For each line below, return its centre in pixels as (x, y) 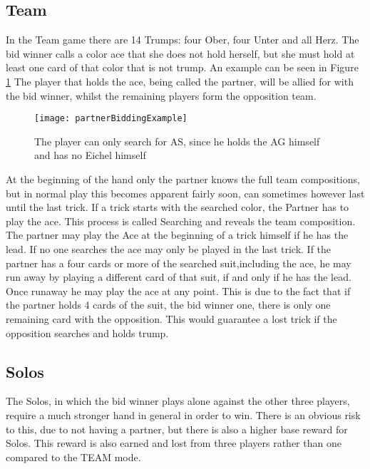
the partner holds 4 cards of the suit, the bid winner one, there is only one (168, 305)
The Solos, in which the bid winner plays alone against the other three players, (178, 401)
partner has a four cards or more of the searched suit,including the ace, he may (179, 263)
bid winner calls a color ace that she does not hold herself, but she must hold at (180, 53)
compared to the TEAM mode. (73, 457)
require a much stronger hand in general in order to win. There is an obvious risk (183, 414)
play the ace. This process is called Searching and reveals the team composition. (181, 221)
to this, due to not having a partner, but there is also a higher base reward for (177, 429)
